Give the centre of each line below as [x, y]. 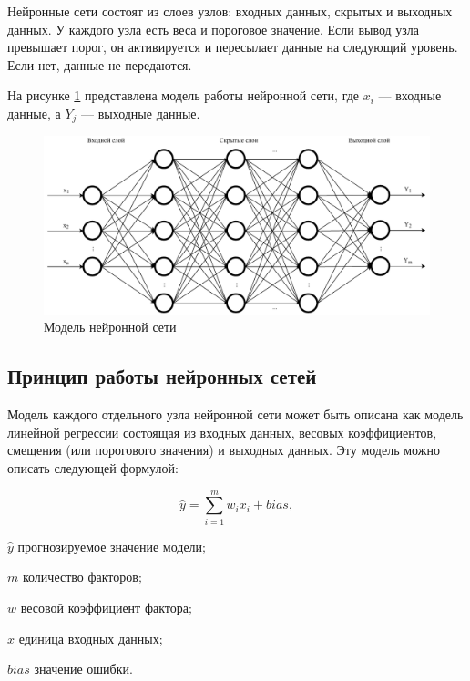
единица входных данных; [91, 638]
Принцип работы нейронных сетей [162, 376]
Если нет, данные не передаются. [100, 64]
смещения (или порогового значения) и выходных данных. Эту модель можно [224, 450]
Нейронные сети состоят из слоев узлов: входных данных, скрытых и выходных [230, 11]
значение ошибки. [83, 669]
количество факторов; [82, 577]
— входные [410, 95]
